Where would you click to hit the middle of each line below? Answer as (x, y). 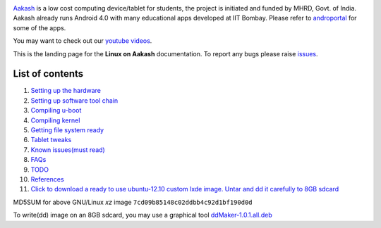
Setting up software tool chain (74, 100)
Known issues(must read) (68, 150)
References (47, 179)
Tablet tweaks (51, 140)
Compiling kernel (55, 120)
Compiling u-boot (56, 110)
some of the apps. (40, 27)
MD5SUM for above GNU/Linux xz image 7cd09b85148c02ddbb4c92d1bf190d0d (133, 202)
